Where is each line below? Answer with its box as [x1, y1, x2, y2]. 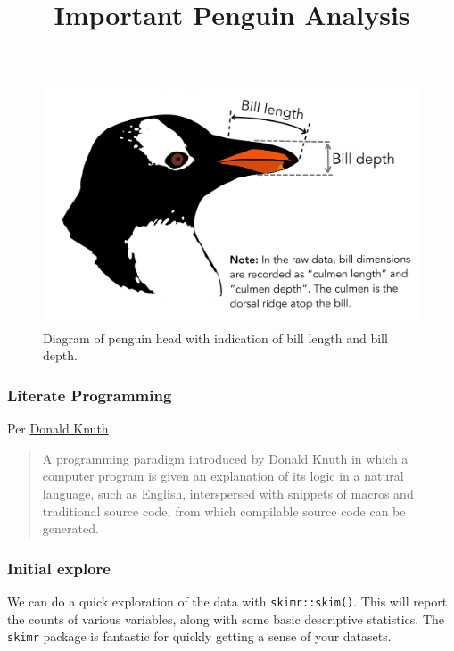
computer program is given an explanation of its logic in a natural [42, 466, 404, 485]
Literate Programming [7, 383, 172, 406]
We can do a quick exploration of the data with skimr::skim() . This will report [7, 592, 448, 611]
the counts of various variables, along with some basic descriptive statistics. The [7, 609, 444, 628]
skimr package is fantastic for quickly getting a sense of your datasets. [7, 627, 392, 646]
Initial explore [7, 556, 111, 579]
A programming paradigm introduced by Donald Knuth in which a [42, 449, 409, 467]
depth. [43, 346, 78, 365]
